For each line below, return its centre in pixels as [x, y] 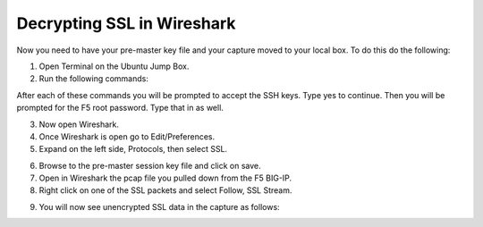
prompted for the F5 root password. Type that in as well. [120, 108]
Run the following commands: [94, 79]
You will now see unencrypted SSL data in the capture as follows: [160, 206]
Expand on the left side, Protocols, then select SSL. [133, 149]
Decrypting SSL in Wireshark [126, 23]
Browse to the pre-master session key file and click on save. [150, 165]
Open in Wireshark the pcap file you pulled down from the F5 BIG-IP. [165, 178]
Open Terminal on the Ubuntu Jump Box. [114, 66]
